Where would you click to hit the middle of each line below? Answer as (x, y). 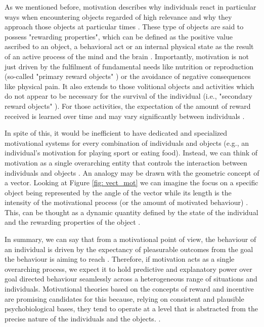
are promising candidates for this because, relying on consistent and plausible (124, 298)
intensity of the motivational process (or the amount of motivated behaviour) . (126, 202)
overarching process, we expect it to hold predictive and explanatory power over (128, 269)
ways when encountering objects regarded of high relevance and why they (118, 16)
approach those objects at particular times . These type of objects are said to (124, 27)
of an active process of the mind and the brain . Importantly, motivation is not (127, 56)
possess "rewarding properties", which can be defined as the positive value (119, 36)
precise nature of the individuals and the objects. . (83, 318)
